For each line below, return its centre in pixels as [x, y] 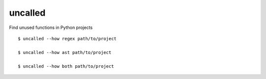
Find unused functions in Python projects [51, 27]
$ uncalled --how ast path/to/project [65, 52]
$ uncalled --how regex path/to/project [67, 39]
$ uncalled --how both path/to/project [66, 66]
